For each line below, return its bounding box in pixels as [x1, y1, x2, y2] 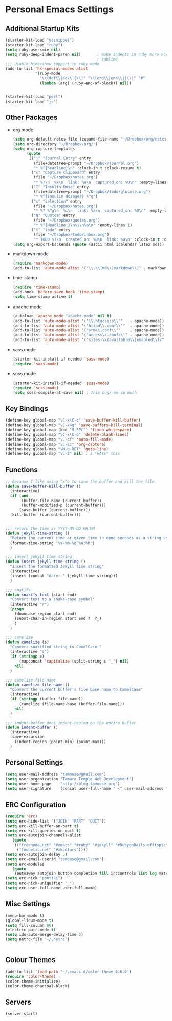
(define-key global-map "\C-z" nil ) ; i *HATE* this [5, 451, 120, 456]
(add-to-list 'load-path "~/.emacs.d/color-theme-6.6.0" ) [5, 969, 132, 974]
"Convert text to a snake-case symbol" [10, 597, 95, 602]
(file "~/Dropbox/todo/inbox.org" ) [33, 232, 110, 237]
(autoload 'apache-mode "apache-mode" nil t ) [12, 313, 112, 318]
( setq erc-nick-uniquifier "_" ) [5, 880, 74, 886]
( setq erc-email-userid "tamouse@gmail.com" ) [5, 856, 104, 862]
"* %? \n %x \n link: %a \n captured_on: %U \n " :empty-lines [33, 179, 167, 185]
